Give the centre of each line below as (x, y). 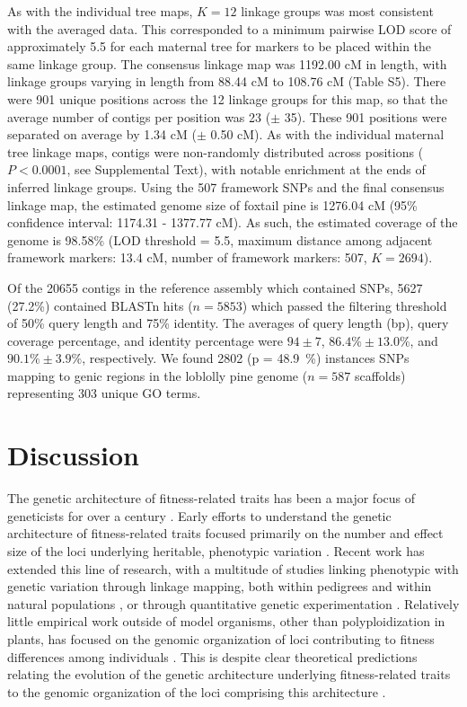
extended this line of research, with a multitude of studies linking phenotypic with (233, 568)
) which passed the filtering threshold (344, 305)
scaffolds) (380, 375)
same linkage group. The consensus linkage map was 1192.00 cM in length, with (227, 63)
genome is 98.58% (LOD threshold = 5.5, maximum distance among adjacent (220, 239)
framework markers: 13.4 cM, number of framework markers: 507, (187, 257)
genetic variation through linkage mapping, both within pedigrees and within (220, 586)
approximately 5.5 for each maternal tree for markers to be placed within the (220, 46)
